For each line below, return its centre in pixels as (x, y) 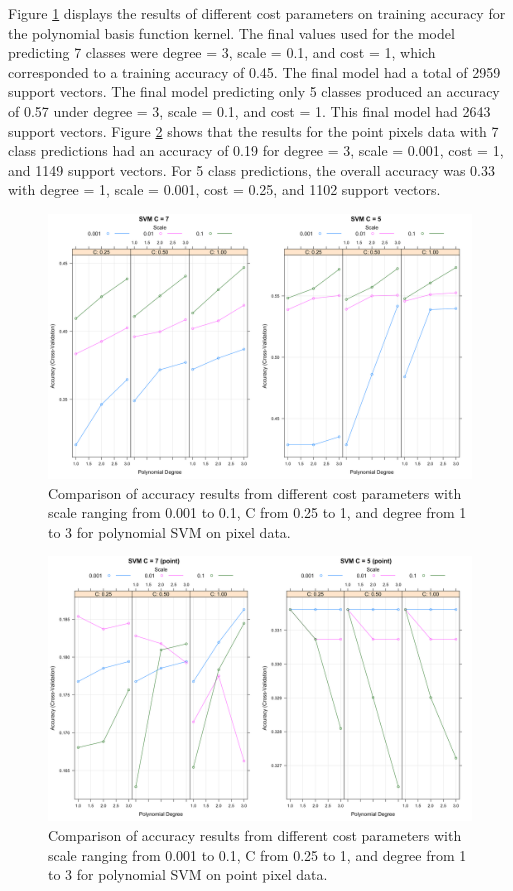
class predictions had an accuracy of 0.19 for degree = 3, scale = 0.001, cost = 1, (256, 150)
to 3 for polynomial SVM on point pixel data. (188, 874)
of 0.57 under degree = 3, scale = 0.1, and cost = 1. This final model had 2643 (249, 110)
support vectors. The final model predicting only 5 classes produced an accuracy (254, 91)
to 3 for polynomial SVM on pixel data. (169, 531)
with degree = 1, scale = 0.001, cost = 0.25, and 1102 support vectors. (224, 189)
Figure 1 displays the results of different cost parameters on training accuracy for (257, 13)
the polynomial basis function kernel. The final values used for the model (231, 32)
